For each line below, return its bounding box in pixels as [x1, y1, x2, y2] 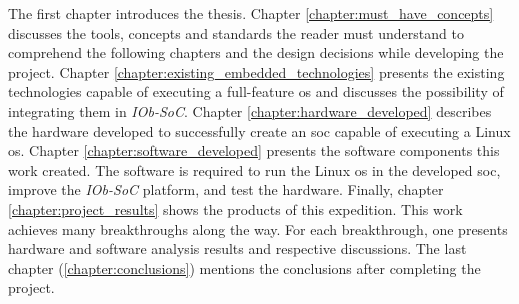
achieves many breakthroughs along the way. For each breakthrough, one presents [8, 218, 508, 239]
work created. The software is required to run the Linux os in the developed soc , [8, 159, 501, 180]
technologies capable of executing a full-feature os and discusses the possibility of [8, 81, 504, 102]
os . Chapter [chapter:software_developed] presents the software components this [8, 140, 500, 161]
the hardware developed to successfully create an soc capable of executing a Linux [8, 120, 511, 141]
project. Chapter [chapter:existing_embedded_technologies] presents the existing [8, 61, 505, 82]
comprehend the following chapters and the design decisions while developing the [8, 42, 504, 63]
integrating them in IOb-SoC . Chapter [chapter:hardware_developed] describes [8, 100, 492, 121]
